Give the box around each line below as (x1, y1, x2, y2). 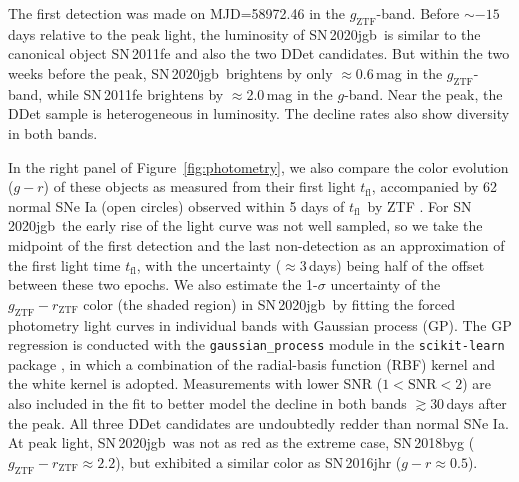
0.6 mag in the (355, 62, 443, 83)
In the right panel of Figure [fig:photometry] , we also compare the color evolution (8, 156, 509, 177)
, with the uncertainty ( (136, 254, 282, 275)
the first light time (8, 254, 121, 275)
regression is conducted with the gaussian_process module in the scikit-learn (8, 334, 505, 355)
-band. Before (376, 3, 460, 23)
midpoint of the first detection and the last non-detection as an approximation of (8, 234, 505, 255)
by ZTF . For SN (367, 195, 472, 216)
